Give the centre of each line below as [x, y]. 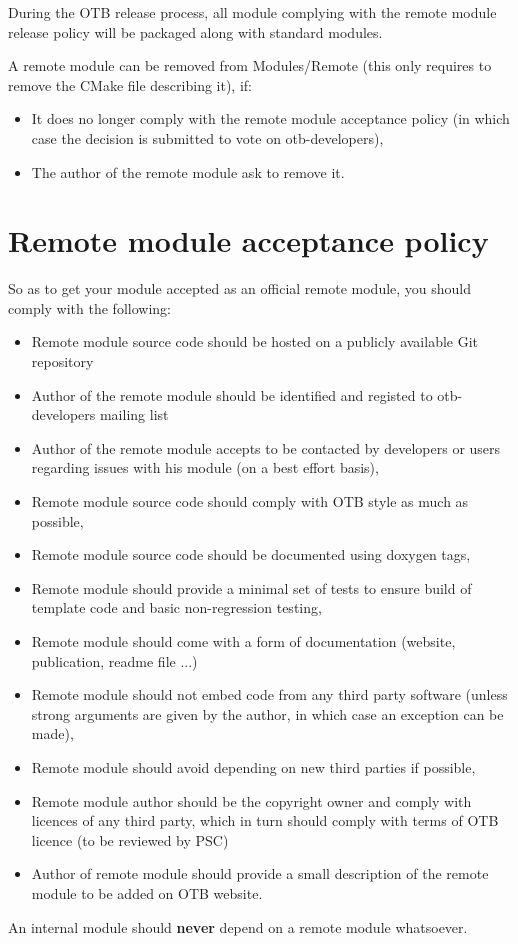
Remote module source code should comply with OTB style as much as [250, 501]
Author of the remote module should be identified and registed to [232, 394]
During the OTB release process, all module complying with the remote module [252, 12]
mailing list [134, 414]
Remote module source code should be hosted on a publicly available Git [255, 341]
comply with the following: [89, 307]
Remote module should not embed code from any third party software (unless [269, 694]
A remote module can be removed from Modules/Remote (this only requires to [250, 65]
